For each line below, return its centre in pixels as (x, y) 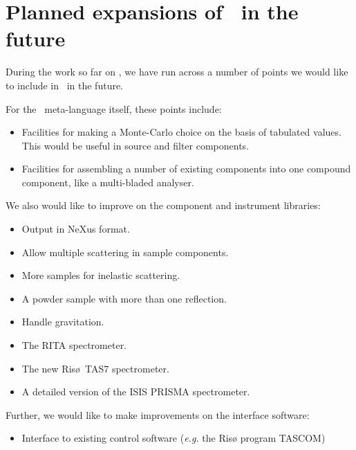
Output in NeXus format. (76, 229)
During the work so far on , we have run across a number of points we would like (177, 72)
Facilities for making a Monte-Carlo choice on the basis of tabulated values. (181, 132)
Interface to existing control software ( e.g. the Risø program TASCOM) (174, 438)
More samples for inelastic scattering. (101, 275)
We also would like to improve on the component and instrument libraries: (163, 205)
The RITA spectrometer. (74, 345)
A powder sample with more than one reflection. (124, 298)
